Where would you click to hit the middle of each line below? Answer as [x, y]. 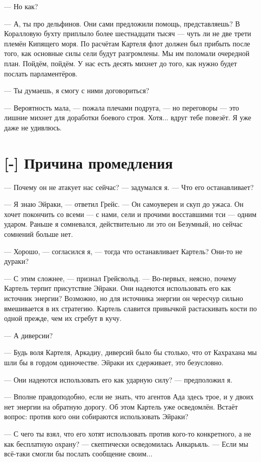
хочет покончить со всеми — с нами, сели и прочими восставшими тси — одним [130, 214]
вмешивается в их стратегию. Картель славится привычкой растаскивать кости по [130, 308]
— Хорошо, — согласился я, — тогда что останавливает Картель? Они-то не [123, 251]
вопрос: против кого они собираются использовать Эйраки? [96, 416]
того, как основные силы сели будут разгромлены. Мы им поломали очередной [127, 53]
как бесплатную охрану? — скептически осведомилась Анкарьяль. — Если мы [126, 443]
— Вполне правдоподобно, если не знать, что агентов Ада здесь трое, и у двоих [129, 397]
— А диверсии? [28, 335]
